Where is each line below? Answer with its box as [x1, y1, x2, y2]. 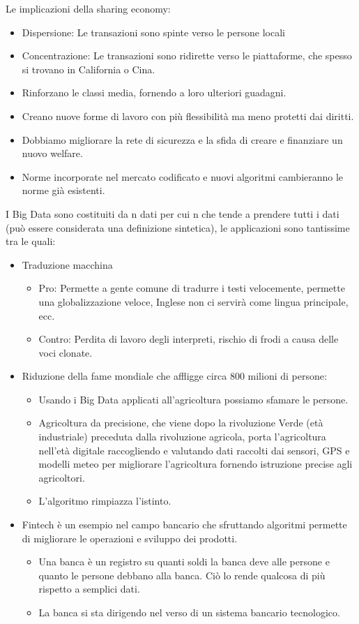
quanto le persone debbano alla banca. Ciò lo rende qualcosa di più [38, 567, 326, 582]
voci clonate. [38, 345, 93, 359]
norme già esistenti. [22, 183, 105, 198]
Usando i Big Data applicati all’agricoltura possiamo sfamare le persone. [38, 392, 349, 406]
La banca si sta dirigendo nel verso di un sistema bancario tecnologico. [38, 605, 340, 619]
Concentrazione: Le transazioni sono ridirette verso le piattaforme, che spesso [22, 48, 352, 63]
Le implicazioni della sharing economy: [6, 1, 171, 15]
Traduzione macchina [22, 257, 113, 272]
